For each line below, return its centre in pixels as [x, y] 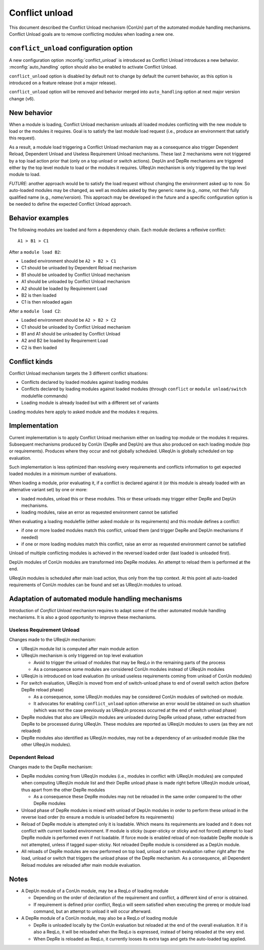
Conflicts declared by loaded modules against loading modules [85, 382]
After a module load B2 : [35, 252]
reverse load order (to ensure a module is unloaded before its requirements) [98, 817]
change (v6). [22, 98]
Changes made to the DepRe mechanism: [51, 767]
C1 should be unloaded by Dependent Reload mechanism [79, 268]
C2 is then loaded [39, 347]
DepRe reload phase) [43, 690]
